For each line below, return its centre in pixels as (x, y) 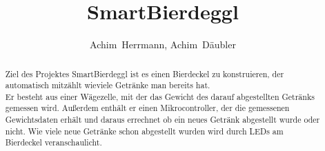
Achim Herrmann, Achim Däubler (163, 44)
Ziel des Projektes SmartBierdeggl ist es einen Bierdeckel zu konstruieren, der (145, 73)
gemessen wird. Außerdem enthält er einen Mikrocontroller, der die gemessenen (147, 108)
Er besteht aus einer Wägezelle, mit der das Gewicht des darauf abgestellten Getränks (160, 96)
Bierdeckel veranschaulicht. (53, 142)
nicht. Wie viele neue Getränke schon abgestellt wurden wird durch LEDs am (144, 131)
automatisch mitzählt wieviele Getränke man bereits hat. (108, 85)
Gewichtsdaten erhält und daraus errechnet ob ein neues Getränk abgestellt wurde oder (162, 120)
